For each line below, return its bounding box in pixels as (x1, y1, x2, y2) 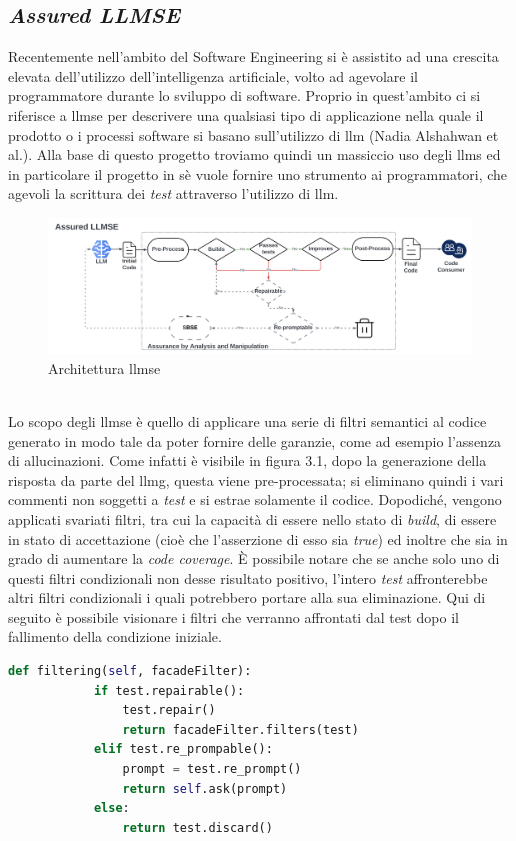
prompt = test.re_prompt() (122, 762, 302, 777)
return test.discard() (122, 820, 273, 835)
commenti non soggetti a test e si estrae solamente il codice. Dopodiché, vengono (8, 489, 502, 510)
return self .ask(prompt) (122, 781, 288, 796)
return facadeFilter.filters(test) (122, 722, 359, 737)
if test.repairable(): (93, 683, 245, 698)
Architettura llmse (48, 357, 161, 378)
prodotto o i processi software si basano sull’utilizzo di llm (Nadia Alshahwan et (8, 124, 499, 145)
